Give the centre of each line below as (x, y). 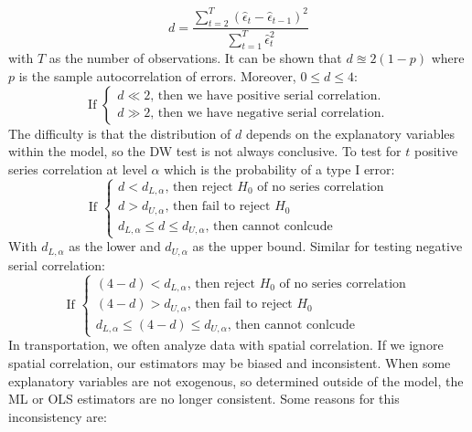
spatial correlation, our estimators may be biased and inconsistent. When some (230, 363)
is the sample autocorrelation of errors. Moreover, (157, 76)
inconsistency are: (58, 416)
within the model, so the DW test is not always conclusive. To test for (205, 151)
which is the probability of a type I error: (279, 169)
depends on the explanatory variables (350, 133)
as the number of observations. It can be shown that (195, 58)
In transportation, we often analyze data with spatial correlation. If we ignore (226, 345)
